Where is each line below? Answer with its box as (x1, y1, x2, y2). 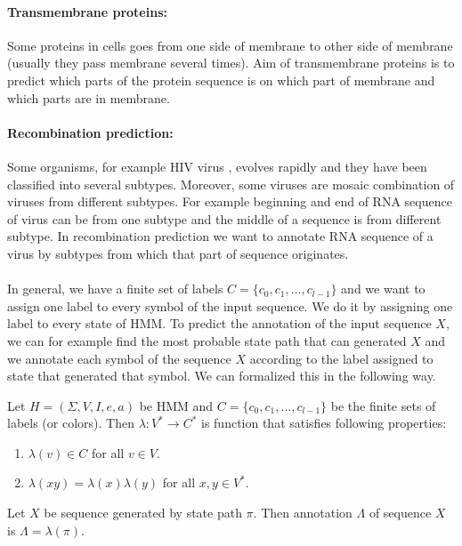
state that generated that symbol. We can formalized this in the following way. (7, 366, 436, 385)
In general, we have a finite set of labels (7, 279, 223, 298)
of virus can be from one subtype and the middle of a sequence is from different (7, 209, 442, 228)
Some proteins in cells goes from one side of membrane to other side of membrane (7, 36, 453, 54)
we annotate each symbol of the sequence (7, 349, 231, 367)
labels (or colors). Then (7, 414, 134, 432)
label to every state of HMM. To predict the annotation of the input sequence (7, 314, 432, 333)
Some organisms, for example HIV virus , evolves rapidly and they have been (7, 157, 427, 175)
